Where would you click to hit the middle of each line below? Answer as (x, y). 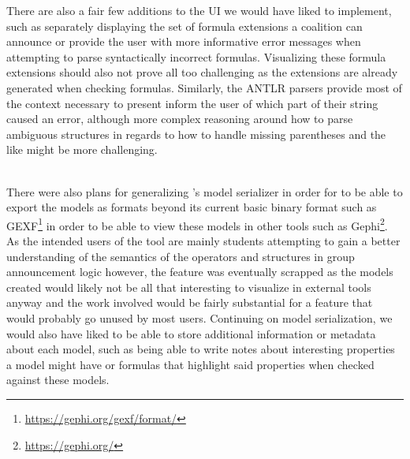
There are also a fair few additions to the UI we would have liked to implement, (199, 10)
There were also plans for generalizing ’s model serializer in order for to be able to (205, 191)
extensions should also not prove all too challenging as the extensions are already (202, 72)
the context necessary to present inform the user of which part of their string (192, 103)
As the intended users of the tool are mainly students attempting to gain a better (203, 240)
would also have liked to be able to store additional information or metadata (191, 333)
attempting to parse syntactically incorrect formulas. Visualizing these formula (196, 56)
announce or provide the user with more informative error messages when (184, 41)
